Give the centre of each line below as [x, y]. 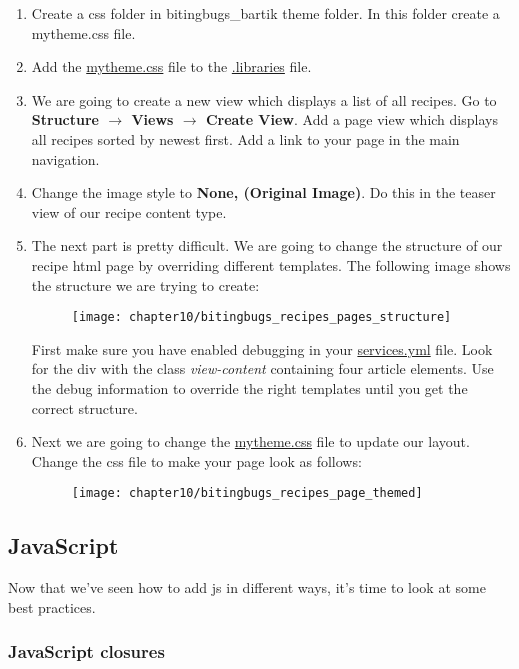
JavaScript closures [86, 651]
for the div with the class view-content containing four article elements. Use [262, 368]
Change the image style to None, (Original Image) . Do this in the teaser [263, 192]
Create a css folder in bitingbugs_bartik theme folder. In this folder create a [265, 13]
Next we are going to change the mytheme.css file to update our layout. [250, 441]
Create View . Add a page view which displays [351, 119]
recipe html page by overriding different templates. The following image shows [271, 264]
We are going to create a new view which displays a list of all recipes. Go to [264, 99]
